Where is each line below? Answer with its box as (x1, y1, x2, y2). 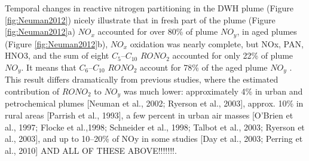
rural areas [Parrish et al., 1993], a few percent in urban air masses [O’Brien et (5, 108, 293, 121)
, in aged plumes (237, 25, 297, 38)
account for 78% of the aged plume (140, 60, 268, 73)
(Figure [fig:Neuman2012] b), (5, 37, 108, 50)
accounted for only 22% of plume (172, 49, 293, 62)
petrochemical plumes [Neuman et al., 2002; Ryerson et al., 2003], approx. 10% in (5, 97, 304, 110)
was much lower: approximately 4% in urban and (123, 84, 303, 97)
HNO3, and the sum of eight (5, 49, 109, 62)
